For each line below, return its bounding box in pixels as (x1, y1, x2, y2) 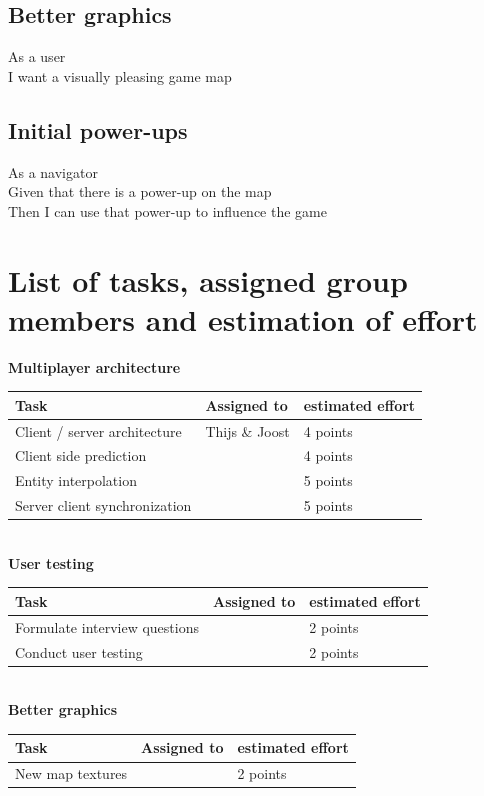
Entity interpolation (15, 470, 137, 491)
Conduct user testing (15, 641, 143, 662)
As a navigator (8, 161, 98, 182)
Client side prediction (15, 445, 147, 466)
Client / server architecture (15, 420, 182, 441)
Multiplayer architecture (8, 356, 181, 377)
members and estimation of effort (8, 298, 478, 339)
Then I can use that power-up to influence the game (8, 200, 327, 221)
